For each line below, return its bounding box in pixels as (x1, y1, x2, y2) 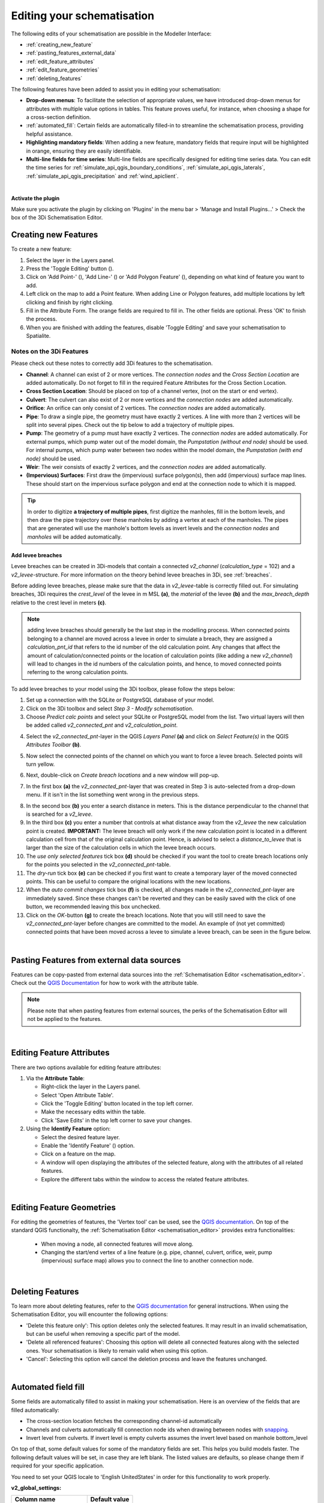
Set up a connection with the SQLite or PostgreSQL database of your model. (26, 696, 214, 703)
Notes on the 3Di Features (11, 347, 89, 355)
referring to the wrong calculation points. (27, 669, 128, 676)
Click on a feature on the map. (41, 1150, 116, 1157)
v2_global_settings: (11, 1484, 62, 1491)
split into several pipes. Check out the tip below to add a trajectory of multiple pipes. (26, 421, 235, 429)
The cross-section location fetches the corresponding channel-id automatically (26, 1418, 222, 1425)
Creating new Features (11, 230, 98, 240)
